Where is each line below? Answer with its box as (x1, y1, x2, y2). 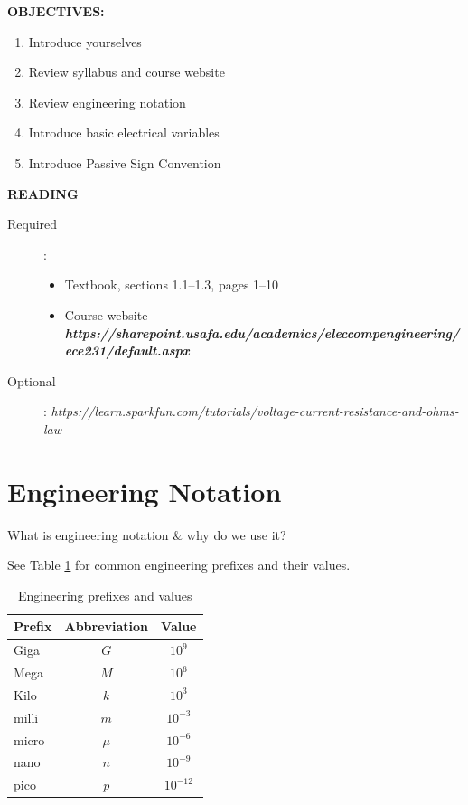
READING (7, 184, 79, 203)
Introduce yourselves (28, 32, 142, 51)
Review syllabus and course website (28, 62, 225, 81)
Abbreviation (64, 617, 149, 636)
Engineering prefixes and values (17, 585, 192, 604)
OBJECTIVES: (7, 2, 105, 20)
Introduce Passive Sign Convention (28, 153, 221, 172)
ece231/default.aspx (64, 341, 190, 360)
